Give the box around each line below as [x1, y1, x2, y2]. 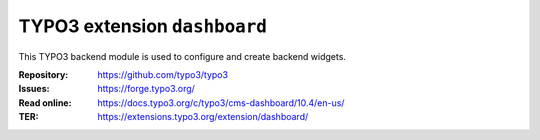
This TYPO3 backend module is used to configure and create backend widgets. [18, 50, 347, 62]
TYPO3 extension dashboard [18, 15, 267, 37]
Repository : [18, 68, 69, 80]
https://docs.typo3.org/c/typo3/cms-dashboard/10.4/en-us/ [97, 96, 345, 109]
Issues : [18, 83, 50, 95]
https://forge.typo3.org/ [97, 83, 195, 95]
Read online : [18, 96, 72, 109]
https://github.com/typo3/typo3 [97, 68, 229, 80]
